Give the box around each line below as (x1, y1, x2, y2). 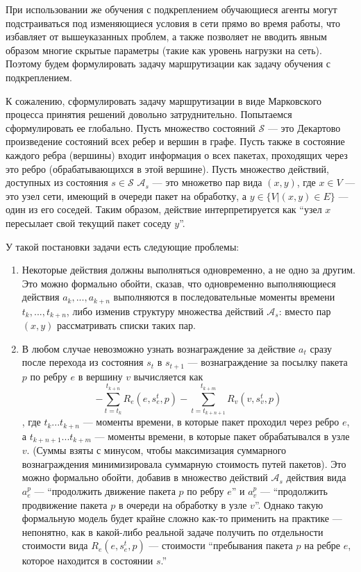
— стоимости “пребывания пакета (149, 538, 293, 553)
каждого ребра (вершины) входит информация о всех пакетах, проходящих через (6, 147, 348, 162)
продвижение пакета (22, 497, 108, 512)
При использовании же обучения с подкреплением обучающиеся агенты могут (6, 2, 337, 16)
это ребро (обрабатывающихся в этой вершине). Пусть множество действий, (6, 161, 329, 176)
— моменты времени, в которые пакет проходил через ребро (83, 414, 339, 429)
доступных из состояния (6, 175, 108, 190)
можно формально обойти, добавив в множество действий (22, 470, 268, 485)
